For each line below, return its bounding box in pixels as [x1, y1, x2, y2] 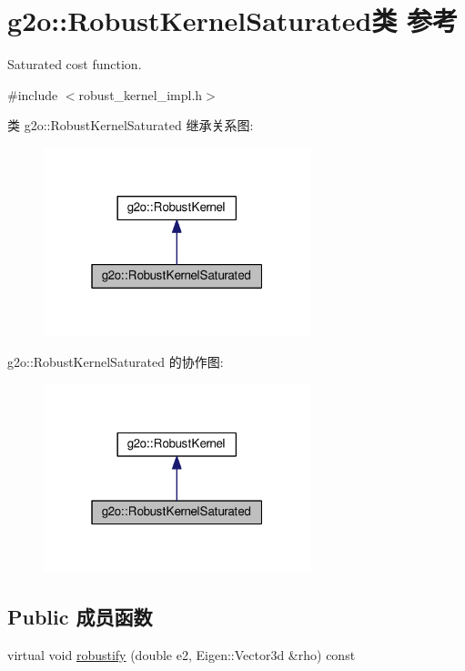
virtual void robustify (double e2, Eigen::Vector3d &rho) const [7, 646, 356, 665]
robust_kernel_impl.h [78, 85, 203, 104]
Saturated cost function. [7, 55, 142, 74]
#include [7, 85, 58, 104]
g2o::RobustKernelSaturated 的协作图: [7, 352, 224, 371]
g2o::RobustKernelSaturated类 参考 [7, 2, 459, 39]
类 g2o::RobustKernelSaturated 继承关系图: [7, 116, 254, 135]
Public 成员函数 [7, 603, 153, 631]
